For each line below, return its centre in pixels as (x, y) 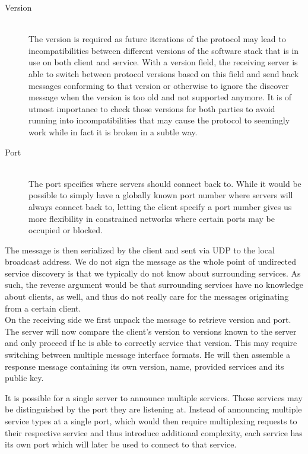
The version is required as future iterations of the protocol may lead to (157, 39)
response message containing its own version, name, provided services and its (145, 366)
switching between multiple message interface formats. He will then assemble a (148, 355)
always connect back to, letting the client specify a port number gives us (160, 206)
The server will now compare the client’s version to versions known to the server (151, 331)
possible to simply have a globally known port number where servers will (161, 195)
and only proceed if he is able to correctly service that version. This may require (151, 343)
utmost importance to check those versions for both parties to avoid (152, 108)
